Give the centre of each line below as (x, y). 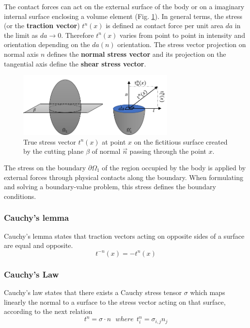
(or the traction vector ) (42, 25)
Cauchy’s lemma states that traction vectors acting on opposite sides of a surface (124, 236)
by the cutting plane (54, 151)
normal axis (21, 54)
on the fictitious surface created (181, 141)
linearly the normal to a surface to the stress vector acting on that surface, (115, 302)
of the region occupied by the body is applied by (174, 167)
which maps (208, 292)
